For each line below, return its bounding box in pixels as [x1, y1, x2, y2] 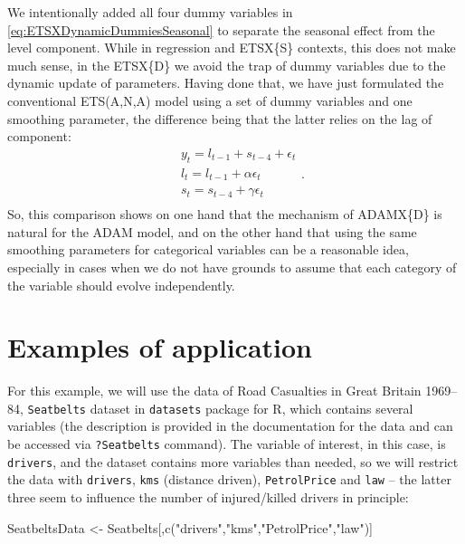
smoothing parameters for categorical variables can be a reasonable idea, [7, 240, 409, 259]
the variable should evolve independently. [7, 275, 235, 294]
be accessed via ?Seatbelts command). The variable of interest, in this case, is [7, 434, 446, 453]
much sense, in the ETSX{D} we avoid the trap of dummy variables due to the [7, 55, 446, 74]
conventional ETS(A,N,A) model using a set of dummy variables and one [7, 91, 413, 110]
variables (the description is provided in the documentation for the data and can [7, 416, 453, 435]
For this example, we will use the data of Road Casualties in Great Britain [7, 381, 422, 400]
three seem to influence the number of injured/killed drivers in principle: [7, 488, 409, 507]
